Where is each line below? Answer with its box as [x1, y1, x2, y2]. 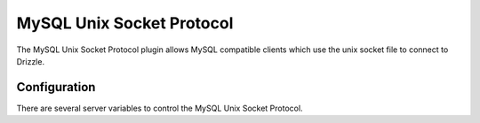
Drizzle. [16, 56, 44, 66]
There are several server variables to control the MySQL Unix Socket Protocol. [16, 103, 303, 113]
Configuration [16, 80, 96, 95]
